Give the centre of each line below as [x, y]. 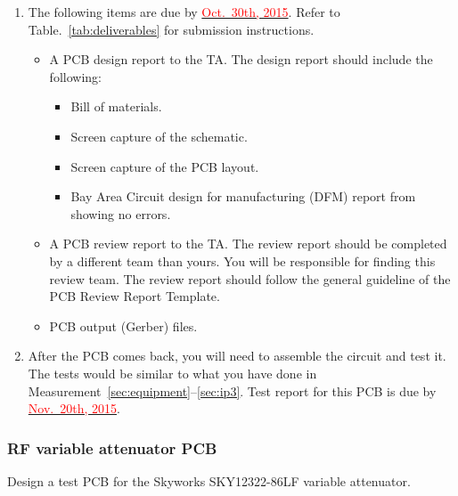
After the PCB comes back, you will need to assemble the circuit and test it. [237, 356]
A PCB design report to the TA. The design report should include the [241, 59]
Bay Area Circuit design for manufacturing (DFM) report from [243, 196]
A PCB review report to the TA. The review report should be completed [248, 244]
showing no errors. [121, 213]
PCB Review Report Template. [135, 296]
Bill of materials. [116, 106]
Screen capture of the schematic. [159, 136]
